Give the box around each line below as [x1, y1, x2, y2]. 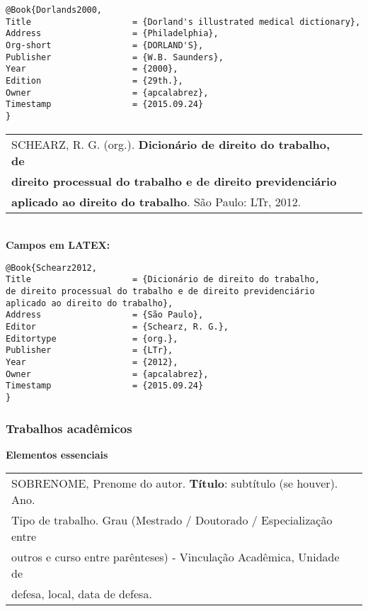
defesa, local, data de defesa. [11, 585, 152, 602]
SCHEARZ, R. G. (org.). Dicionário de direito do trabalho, [11, 135, 330, 152]
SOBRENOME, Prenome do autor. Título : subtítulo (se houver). [11, 475, 338, 492]
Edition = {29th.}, [6, 75, 183, 86]
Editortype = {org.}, [6, 333, 178, 344]
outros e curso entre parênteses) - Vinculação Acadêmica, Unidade [11, 549, 340, 566]
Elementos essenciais [6, 447, 108, 461]
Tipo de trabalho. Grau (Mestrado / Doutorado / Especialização [11, 512, 333, 529]
